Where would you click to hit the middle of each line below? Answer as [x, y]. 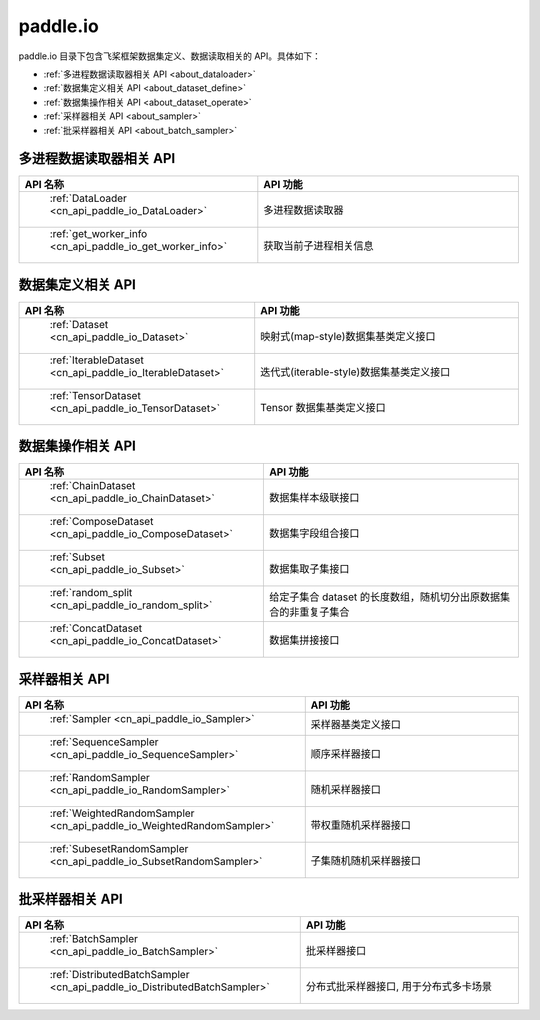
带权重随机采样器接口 [361, 825]
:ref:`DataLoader [88, 198]
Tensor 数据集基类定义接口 [323, 407]
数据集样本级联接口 [314, 498]
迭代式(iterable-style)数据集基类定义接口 [355, 372]
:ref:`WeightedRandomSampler [122, 813]
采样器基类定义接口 [356, 724]
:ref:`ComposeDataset [101, 522]
